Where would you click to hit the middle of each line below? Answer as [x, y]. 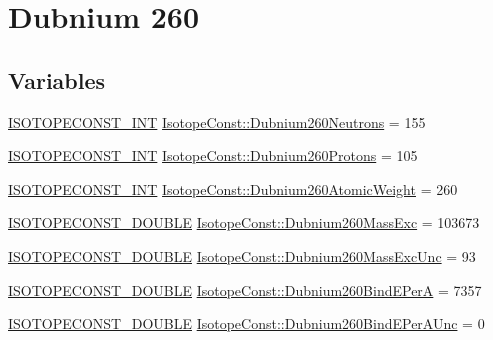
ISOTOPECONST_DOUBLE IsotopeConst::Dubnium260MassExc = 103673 [244, 222]
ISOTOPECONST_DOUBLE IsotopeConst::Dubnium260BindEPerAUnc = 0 [246, 323]
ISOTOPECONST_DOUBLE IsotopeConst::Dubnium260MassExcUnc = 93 [242, 255]
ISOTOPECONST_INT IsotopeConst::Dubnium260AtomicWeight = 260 [233, 188]
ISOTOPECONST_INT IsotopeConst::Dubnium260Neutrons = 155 [217, 121]
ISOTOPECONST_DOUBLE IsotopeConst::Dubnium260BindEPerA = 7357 [245, 289]
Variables [57, 79]
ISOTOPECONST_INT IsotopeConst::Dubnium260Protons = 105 [213, 155]
